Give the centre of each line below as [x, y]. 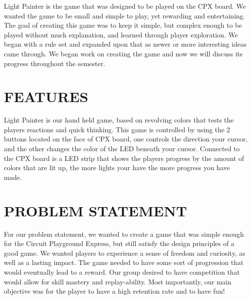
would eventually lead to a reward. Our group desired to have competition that [122, 272]
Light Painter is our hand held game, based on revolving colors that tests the [119, 120]
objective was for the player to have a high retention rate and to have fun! [115, 291]
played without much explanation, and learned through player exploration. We [121, 34]
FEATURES [46, 97]
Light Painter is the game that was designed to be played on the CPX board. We [125, 6]
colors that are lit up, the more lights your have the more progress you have [117, 167]
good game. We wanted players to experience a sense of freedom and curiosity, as [125, 253]
